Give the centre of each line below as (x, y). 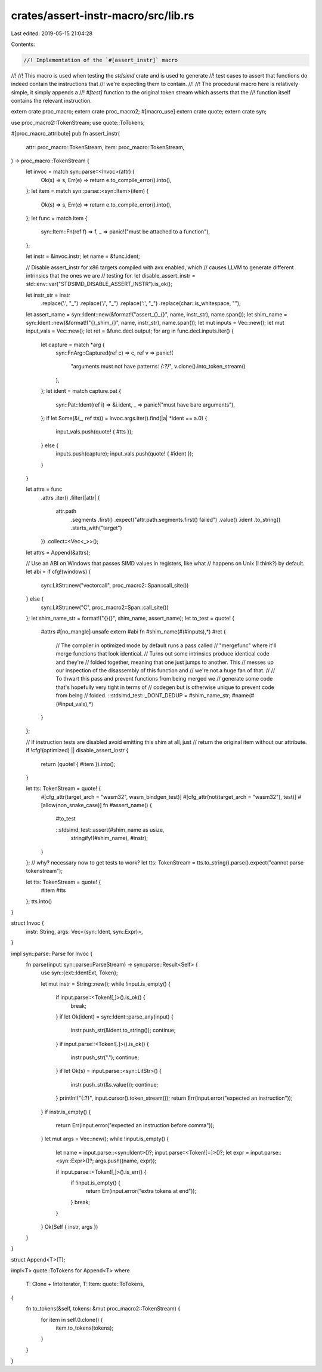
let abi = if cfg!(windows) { (58, 572)
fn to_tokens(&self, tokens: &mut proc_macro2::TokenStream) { (103, 1309)
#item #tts (53, 890)
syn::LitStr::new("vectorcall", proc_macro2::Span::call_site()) (115, 585)
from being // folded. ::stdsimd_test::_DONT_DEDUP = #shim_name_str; (143, 696)
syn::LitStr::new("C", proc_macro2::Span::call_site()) (105, 607)
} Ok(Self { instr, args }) (69, 1226)
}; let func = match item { (57, 218)
